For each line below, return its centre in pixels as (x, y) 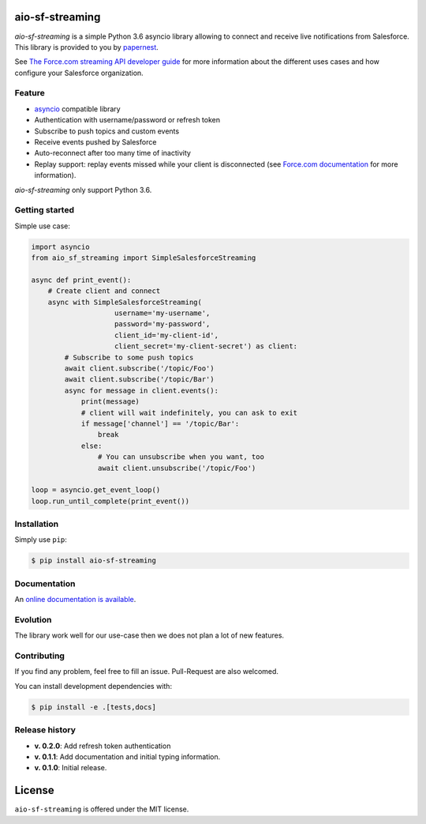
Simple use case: (43, 226)
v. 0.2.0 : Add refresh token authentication (103, 746)
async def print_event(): (81, 280)
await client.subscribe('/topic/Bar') (139, 380)
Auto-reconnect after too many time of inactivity (112, 153)
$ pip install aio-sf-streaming (94, 561)
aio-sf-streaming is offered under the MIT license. (102, 809)
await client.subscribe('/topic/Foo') (139, 368)
